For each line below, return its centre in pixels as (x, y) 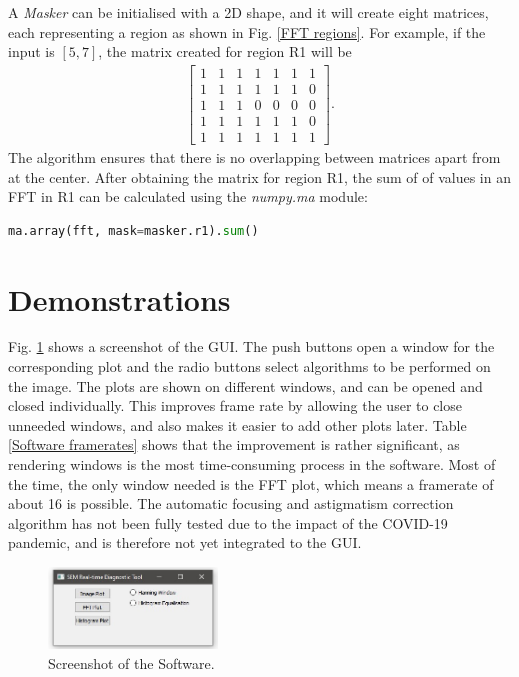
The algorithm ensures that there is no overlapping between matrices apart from (254, 156)
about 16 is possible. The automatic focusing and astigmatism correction (231, 503)
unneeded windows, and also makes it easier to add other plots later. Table (237, 424)
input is (31, 51)
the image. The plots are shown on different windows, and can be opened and (245, 385)
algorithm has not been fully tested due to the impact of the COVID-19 (228, 522)
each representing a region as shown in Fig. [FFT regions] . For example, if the (247, 31)
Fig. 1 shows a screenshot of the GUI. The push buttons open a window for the (251, 346)
